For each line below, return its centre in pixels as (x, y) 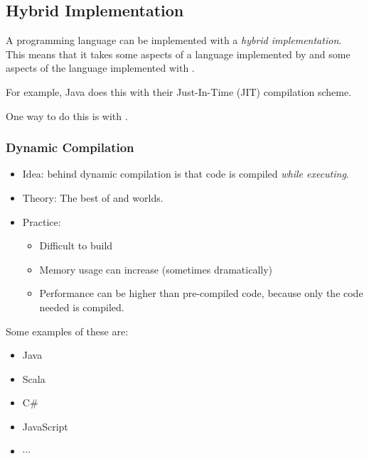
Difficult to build (76, 245)
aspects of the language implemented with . (100, 68)
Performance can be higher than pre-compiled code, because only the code (201, 293)
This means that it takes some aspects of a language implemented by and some (178, 54)
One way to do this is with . (67, 115)
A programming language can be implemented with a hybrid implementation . (174, 40)
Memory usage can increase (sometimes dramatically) (156, 269)
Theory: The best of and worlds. (93, 197)
